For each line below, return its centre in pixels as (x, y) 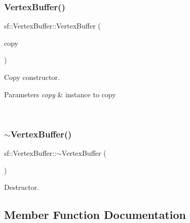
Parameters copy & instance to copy (60, 94)
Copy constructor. (32, 77)
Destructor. (22, 187)
